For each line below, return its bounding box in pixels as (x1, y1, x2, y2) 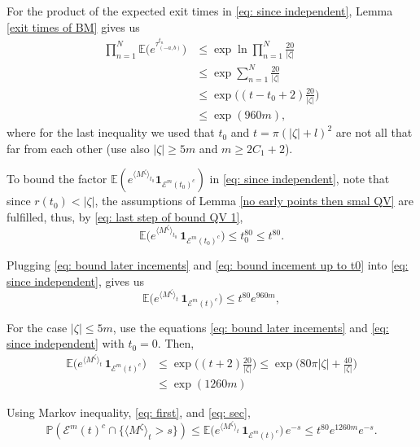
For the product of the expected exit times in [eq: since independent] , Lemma (7, 2, 393, 19)
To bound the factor (7, 170, 107, 187)
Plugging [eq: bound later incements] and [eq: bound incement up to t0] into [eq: (7, 256, 409, 273)
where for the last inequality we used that (7, 124, 215, 141)
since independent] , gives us (7, 272, 145, 289)
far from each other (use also (7, 139, 150, 156)
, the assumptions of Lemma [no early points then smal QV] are (94, 192, 413, 209)
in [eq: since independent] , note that (209, 170, 390, 187)
